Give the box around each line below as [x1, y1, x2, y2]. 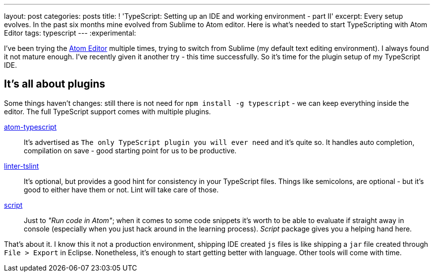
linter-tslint [4, 161, 39, 170]
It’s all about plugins [4, 78, 106, 91]
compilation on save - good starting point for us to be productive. [24, 146, 237, 155]
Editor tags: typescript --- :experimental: [4, 29, 136, 37]
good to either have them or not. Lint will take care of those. [24, 185, 219, 194]
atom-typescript [4, 122, 57, 131]
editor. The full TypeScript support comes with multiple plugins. [4, 107, 211, 116]
